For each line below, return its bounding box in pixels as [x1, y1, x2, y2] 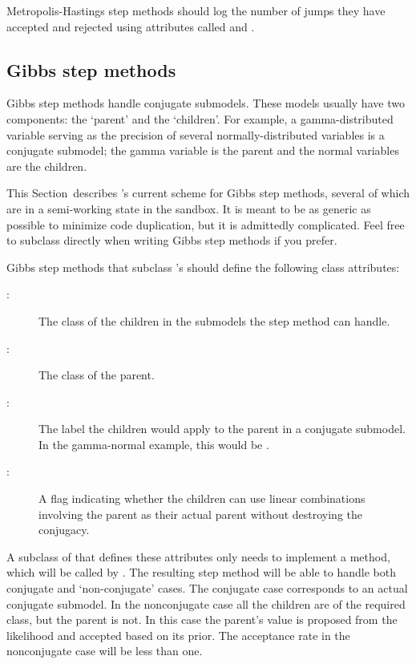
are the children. [6, 157, 87, 174]
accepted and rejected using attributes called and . [6, 18, 255, 34]
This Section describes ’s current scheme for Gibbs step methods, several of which [6, 184, 410, 201]
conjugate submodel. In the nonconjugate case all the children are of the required [6, 595, 406, 612]
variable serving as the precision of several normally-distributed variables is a [6, 126, 385, 143]
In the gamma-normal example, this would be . [38, 435, 269, 452]
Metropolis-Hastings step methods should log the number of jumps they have [6, 2, 386, 18]
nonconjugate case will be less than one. [6, 642, 203, 659]
